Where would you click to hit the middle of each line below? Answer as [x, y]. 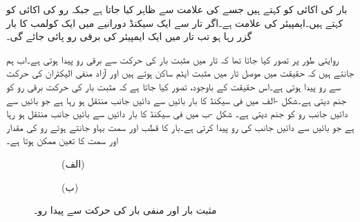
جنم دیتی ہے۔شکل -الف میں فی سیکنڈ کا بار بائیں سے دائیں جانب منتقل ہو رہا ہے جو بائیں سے [177, 100]
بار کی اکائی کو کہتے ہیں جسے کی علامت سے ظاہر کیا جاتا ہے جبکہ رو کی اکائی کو [177, 9]
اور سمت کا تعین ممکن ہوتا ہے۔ [62, 140]
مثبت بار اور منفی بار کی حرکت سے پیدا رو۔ [125, 210]
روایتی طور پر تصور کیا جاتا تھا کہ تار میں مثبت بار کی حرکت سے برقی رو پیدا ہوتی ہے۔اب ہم [172, 59]
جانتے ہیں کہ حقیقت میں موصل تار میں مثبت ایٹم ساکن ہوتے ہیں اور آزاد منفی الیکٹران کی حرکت [180, 73]
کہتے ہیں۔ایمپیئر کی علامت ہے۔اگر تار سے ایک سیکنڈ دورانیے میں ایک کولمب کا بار [175, 22]
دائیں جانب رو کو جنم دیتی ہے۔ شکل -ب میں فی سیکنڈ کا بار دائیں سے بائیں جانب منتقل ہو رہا [177, 113]
